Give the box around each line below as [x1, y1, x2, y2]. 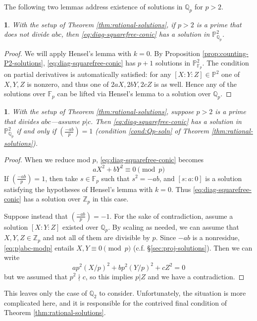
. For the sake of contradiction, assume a [109, 210, 233, 221]
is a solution [205, 173, 242, 183]
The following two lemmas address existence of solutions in [4, 1, 183, 11]
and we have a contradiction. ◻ [148, 271, 245, 281]
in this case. [92, 193, 129, 204]
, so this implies [85, 271, 133, 281]
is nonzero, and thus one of [27, 78, 109, 89]
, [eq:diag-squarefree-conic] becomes [96, 154, 204, 165]
